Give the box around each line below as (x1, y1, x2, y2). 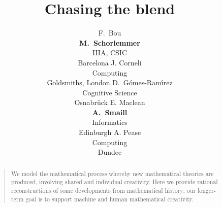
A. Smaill (92, 107, 128, 117)
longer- (198, 186, 216, 194)
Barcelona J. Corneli (78, 57, 142, 67)
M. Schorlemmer (79, 37, 140, 48)
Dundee (98, 147, 122, 157)
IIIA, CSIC (92, 47, 128, 58)
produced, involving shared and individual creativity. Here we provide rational (11, 178, 218, 186)
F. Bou (98, 27, 121, 38)
